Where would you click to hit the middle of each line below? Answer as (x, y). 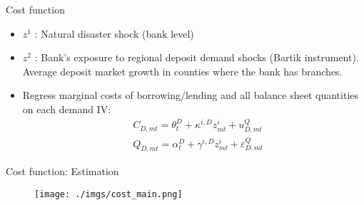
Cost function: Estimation (62, 171)
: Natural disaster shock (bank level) (114, 33)
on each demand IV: (67, 109)
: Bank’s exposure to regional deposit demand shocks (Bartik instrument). (197, 57)
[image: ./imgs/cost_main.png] (108, 195)
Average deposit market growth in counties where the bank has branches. (182, 71)
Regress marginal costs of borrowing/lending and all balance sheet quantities (190, 95)
